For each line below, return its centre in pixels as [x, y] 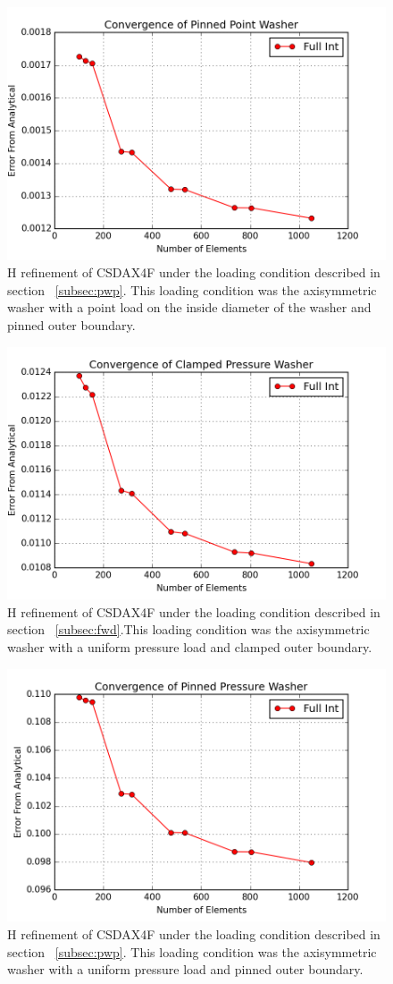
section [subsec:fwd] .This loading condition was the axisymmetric [188, 629]
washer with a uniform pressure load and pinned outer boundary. [185, 969]
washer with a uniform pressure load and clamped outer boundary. [190, 647]
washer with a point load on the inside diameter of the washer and [189, 307]
